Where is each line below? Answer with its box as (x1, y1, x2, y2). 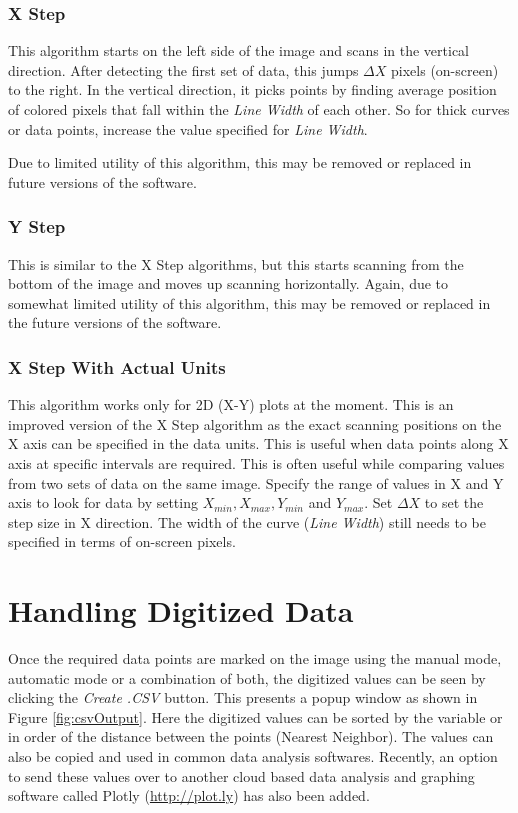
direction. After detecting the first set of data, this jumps (8, 59, 359, 80)
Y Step (8, 214, 66, 239)
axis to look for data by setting (8, 492, 198, 513)
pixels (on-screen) (391, 59, 499, 80)
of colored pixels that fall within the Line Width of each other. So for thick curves (8, 99, 510, 119)
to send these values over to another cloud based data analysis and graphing (8, 765, 475, 786)
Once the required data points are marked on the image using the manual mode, (8, 648, 502, 669)
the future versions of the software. (8, 312, 222, 333)
